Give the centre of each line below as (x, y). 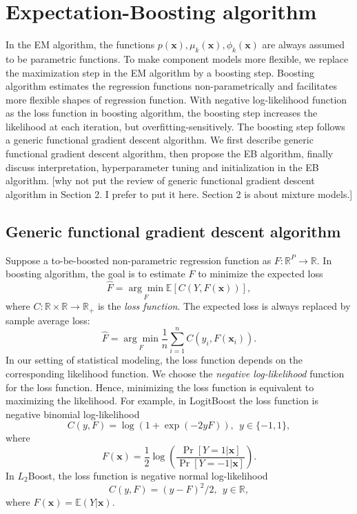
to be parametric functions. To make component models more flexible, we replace (177, 58)
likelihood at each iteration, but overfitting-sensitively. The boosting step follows (175, 126)
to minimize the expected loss (261, 274)
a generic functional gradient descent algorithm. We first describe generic (160, 140)
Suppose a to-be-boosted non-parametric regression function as (139, 260)
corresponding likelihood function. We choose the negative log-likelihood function (175, 374)
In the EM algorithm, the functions (80, 45)
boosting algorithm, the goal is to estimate (95, 274)
